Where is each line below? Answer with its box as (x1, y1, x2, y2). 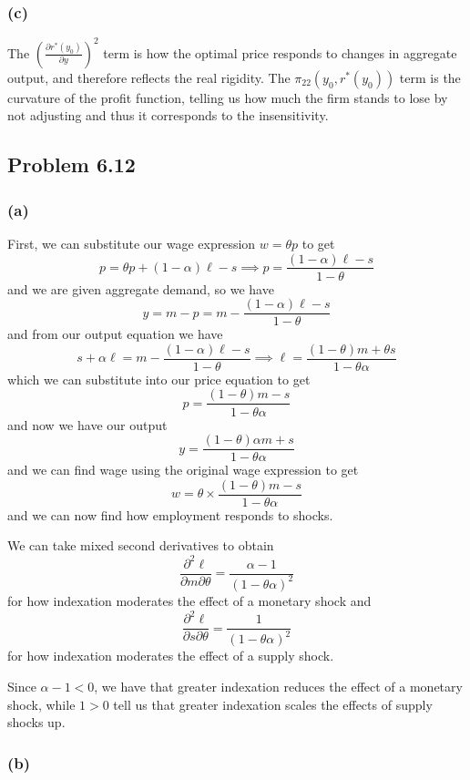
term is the (399, 67, 461, 87)
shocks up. (7, 713, 66, 732)
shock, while (7, 694, 76, 713)
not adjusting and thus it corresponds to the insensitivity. (7, 106, 329, 125)
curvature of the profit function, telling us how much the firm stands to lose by (7, 87, 448, 107)
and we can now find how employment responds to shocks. (7, 505, 333, 524)
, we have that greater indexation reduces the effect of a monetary (94, 677, 463, 696)
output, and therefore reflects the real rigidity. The (7, 67, 291, 87)
